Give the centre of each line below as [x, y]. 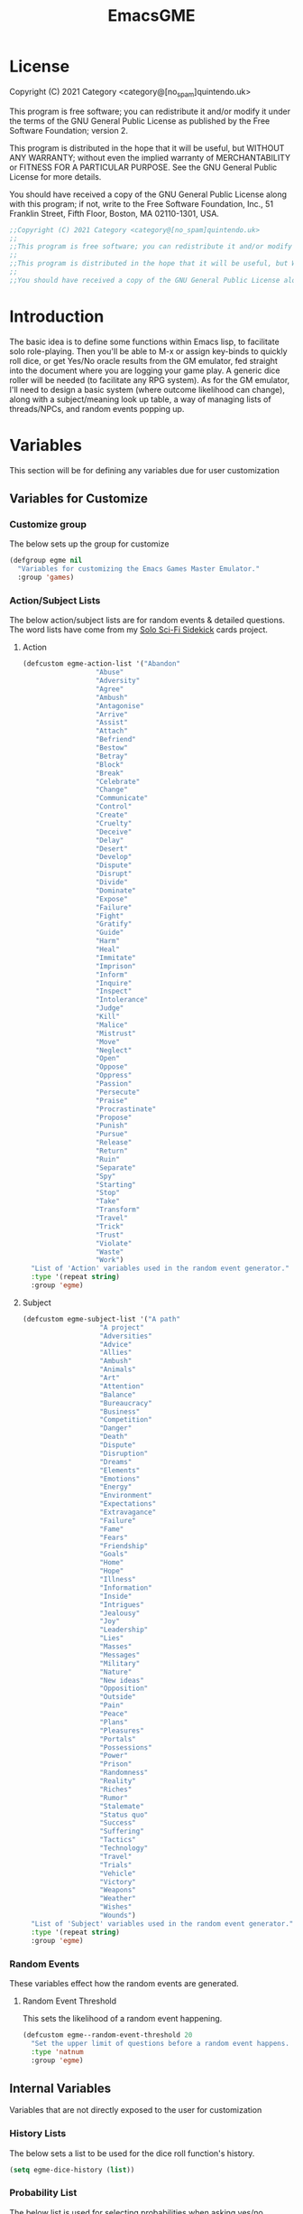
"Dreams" [115, 1462]
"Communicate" [122, 799]
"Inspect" [114, 991]
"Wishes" [115, 1907]
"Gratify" [114, 924]
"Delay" [110, 840]
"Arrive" [111, 715]
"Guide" [110, 933]
